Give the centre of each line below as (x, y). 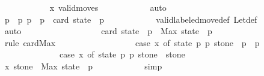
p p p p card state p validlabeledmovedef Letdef (131, 19)
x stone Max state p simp (83, 66)
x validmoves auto (108, 7)
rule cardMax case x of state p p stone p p (132, 42)
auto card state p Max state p (108, 31)
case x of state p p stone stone (122, 54)
